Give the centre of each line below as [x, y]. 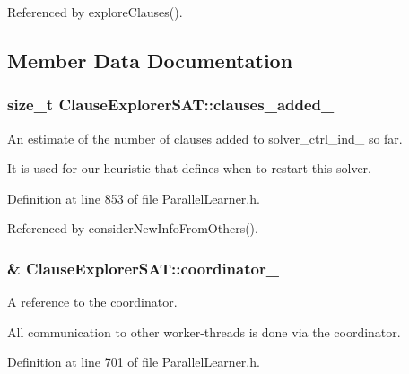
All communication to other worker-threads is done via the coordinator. [204, 331]
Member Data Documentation [150, 60]
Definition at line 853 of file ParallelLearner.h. [134, 198]
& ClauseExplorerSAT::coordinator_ [143, 268]
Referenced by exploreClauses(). [95, 12]
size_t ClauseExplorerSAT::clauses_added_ [171, 104]
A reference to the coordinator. [92, 302]
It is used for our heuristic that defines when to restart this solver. [189, 168]
